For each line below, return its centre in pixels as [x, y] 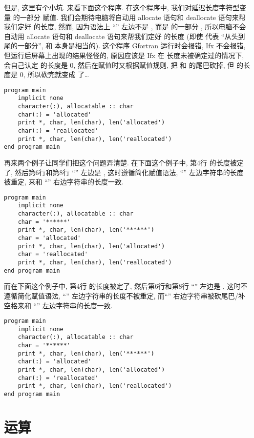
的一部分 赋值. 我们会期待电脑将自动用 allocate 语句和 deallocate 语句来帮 [129, 17]
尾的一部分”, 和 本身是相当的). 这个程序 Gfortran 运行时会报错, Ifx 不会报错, [125, 46]
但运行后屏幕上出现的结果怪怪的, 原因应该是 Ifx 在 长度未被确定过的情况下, [124, 55]
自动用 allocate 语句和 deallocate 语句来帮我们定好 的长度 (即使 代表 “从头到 [125, 36]
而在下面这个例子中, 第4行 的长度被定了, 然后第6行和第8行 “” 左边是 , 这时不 [126, 286]
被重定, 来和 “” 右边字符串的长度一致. [64, 182]
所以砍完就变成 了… [58, 74]
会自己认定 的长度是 [36, 65]
